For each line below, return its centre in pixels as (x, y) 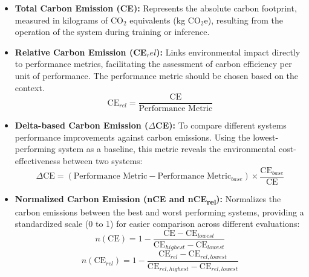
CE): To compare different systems (221, 125)
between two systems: (102, 161)
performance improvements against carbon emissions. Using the (132, 137)
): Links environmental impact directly (228, 52)
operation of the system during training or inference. (112, 32)
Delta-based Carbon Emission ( (82, 125)
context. (30, 87)
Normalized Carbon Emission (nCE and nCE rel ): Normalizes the (148, 199)
